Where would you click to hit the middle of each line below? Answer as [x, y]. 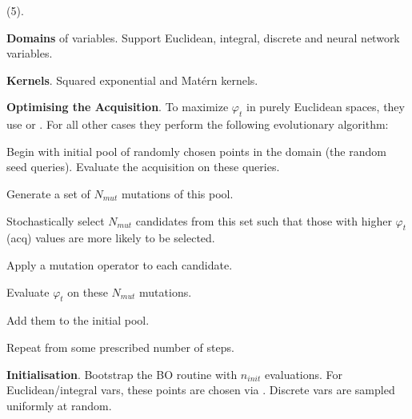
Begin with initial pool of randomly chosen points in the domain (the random [196, 151]
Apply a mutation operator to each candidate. [120, 264]
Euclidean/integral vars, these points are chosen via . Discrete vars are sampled [201, 390]
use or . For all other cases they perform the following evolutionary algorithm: [198, 124]
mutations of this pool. [177, 193]
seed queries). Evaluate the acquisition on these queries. [143, 167]
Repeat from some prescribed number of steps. [120, 347]
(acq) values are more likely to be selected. [111, 238]
